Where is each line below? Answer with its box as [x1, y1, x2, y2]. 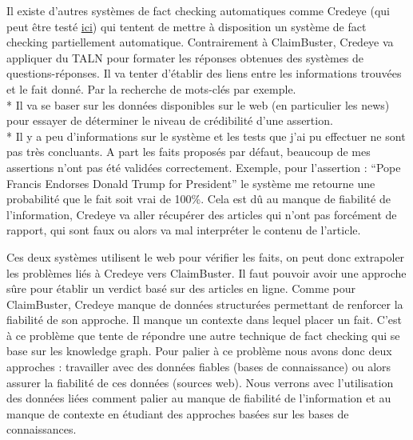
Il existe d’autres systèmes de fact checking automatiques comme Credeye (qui [6, 2, 390, 18]
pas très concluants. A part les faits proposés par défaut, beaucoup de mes [6, 143, 371, 160]
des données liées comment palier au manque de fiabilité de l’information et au [6, 390, 391, 406]
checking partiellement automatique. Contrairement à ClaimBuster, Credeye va [6, 34, 394, 50]
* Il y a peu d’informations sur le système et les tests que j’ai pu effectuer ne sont [6, 127, 406, 144]
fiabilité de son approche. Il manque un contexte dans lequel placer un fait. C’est [6, 311, 402, 328]
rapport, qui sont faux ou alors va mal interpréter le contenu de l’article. [6, 222, 361, 238]
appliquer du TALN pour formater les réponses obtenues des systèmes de [6, 49, 364, 66]
